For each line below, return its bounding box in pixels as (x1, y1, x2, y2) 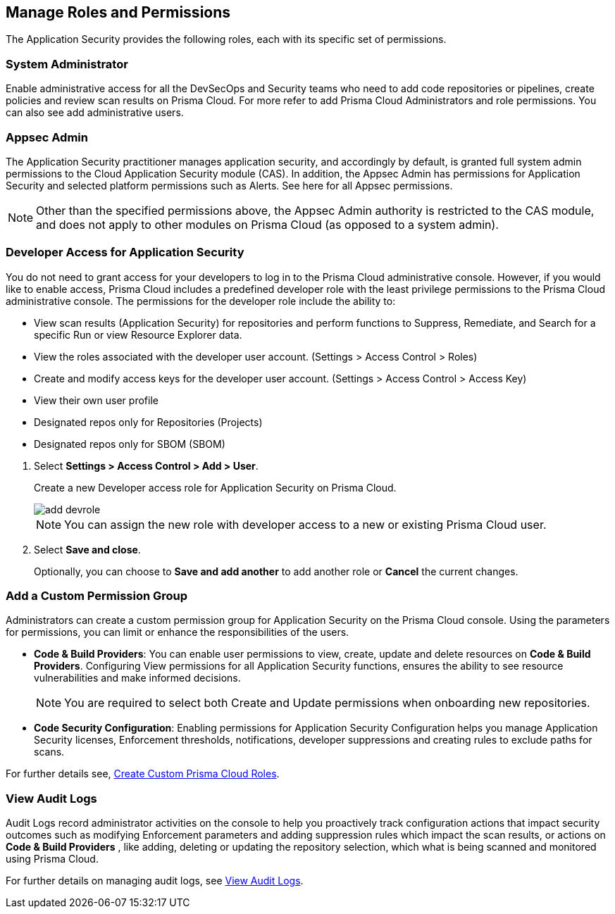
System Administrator (6, 56, 128, 71)
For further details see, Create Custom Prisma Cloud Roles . (6, 768, 280, 780)
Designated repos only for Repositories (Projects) (34, 415, 263, 428)
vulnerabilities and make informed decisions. (34, 672, 241, 684)
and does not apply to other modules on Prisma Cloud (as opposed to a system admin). (36, 217, 499, 232)
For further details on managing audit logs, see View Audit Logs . (6, 875, 304, 887)
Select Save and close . (34, 543, 141, 556)
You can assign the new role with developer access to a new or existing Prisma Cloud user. (64, 517, 547, 532)
